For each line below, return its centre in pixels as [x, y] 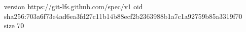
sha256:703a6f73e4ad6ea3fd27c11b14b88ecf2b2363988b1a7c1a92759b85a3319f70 [123, 16]
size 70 [14, 25]
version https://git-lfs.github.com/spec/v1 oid [73, 6]
